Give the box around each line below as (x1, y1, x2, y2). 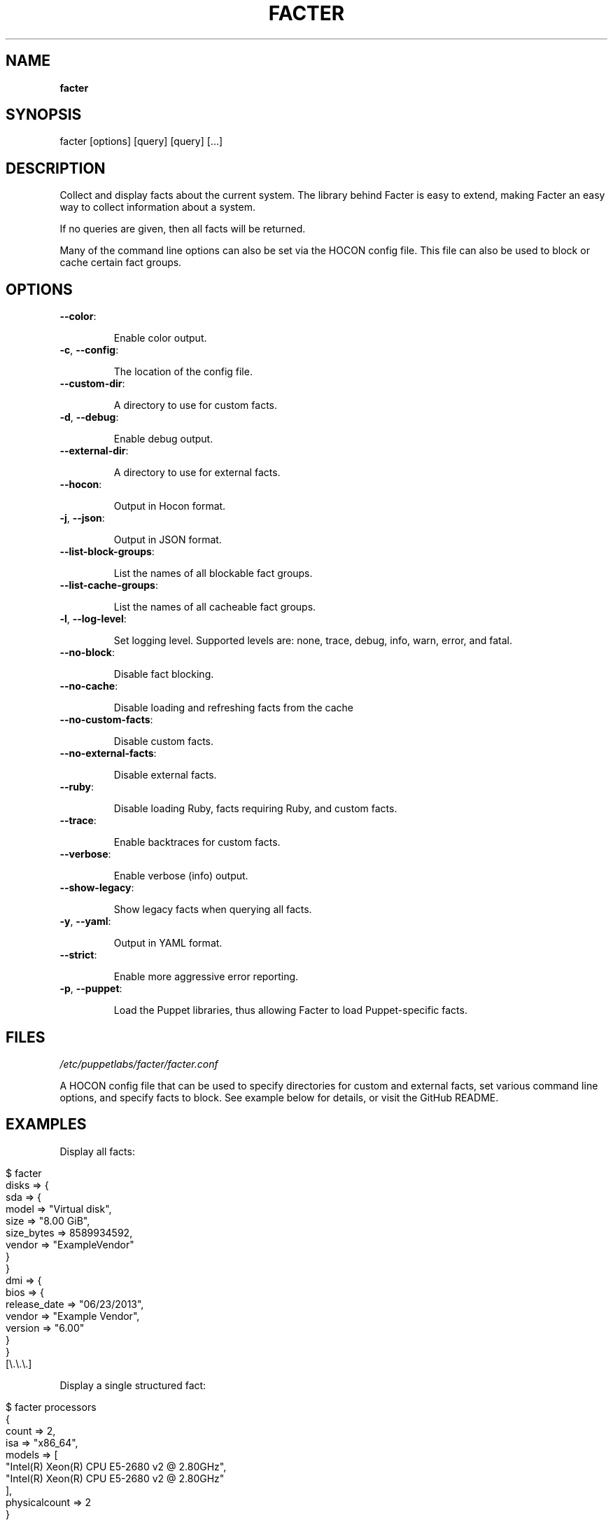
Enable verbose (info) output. (113, 870, 248, 882)
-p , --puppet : (59, 982, 122, 995)
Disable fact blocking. (113, 668, 214, 681)
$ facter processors (6, 1400, 97, 1413)
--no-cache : (59, 680, 118, 692)
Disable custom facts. (113, 735, 213, 748)
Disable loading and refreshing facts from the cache (113, 702, 354, 714)
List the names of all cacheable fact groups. (113, 601, 316, 613)
